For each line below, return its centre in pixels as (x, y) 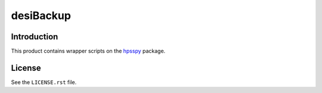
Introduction (35, 37)
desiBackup (41, 15)
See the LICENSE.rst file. (44, 82)
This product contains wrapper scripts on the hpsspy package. (88, 51)
